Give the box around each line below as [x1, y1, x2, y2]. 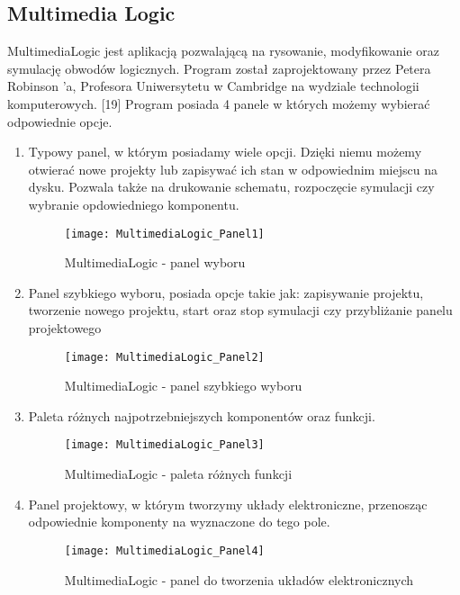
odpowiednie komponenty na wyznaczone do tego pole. [28, 512, 330, 531]
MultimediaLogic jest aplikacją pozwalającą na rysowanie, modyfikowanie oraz [7, 41, 439, 60]
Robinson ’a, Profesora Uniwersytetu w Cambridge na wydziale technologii [7, 77, 419, 95]
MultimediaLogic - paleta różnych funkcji [64, 464, 293, 483]
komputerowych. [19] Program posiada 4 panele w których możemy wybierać [7, 94, 430, 113]
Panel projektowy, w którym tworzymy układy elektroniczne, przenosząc [28, 494, 428, 513]
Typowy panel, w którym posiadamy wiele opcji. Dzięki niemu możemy [28, 142, 422, 161]
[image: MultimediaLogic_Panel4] [64, 544, 265, 557]
